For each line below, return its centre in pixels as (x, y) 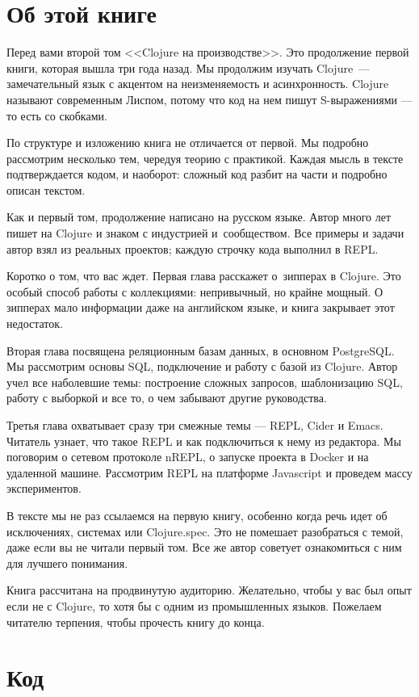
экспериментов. (44, 488)
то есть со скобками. (57, 115)
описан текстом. (46, 189)
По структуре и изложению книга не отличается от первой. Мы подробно (188, 143)
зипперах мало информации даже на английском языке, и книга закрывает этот (201, 307)
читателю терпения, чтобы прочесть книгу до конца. (136, 621)
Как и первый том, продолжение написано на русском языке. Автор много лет (199, 217)
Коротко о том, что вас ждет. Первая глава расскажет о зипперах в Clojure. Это (204, 276)
